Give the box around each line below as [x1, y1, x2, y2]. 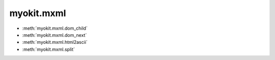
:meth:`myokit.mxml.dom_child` [22, 25, 88, 31]
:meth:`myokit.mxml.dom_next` [22, 32, 87, 38]
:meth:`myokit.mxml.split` [22, 46, 75, 52]
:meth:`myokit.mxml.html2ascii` [22, 39, 88, 45]
